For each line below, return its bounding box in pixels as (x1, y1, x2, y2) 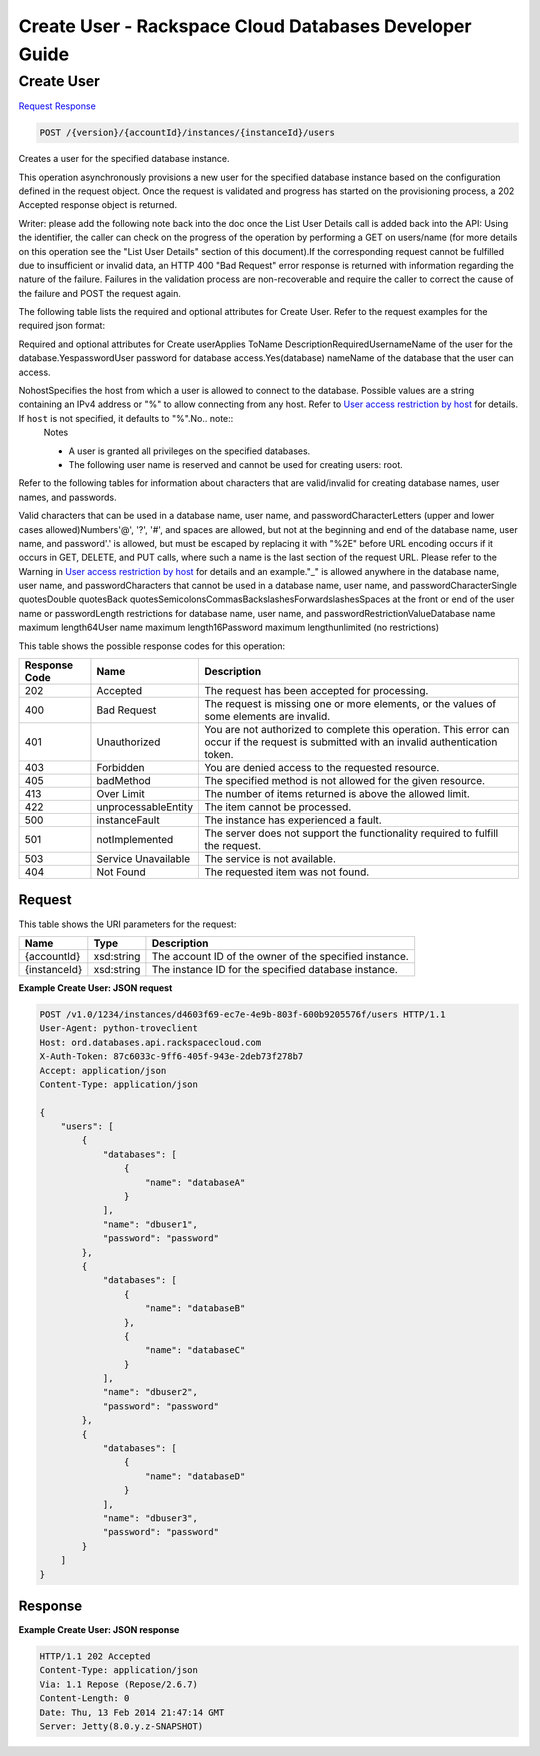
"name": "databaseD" (145, 1470, 246, 1482)
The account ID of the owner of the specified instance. (151, 949, 409, 963)
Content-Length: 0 (39, 1693, 130, 1704)
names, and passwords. (18, 491, 117, 503)
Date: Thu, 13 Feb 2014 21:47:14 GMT (39, 1706, 225, 1718)
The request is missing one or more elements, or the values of (204, 697, 497, 711)
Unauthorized (96, 735, 161, 749)
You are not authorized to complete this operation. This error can (204, 723, 510, 737)
